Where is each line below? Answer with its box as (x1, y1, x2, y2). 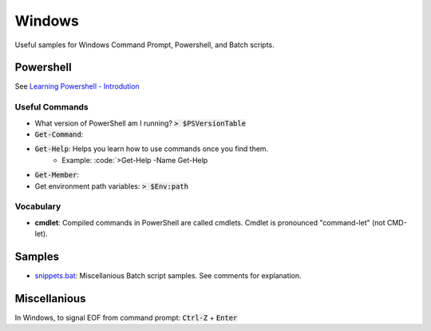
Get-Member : (34, 170, 80, 180)
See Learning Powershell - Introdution (14, 82, 140, 91)
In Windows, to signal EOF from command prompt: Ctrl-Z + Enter (14, 313, 238, 322)
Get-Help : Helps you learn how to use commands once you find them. (34, 144, 269, 154)
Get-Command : (34, 129, 84, 139)
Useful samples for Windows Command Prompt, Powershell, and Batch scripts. (14, 40, 275, 50)
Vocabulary (14, 201, 61, 212)
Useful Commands (14, 102, 89, 113)
